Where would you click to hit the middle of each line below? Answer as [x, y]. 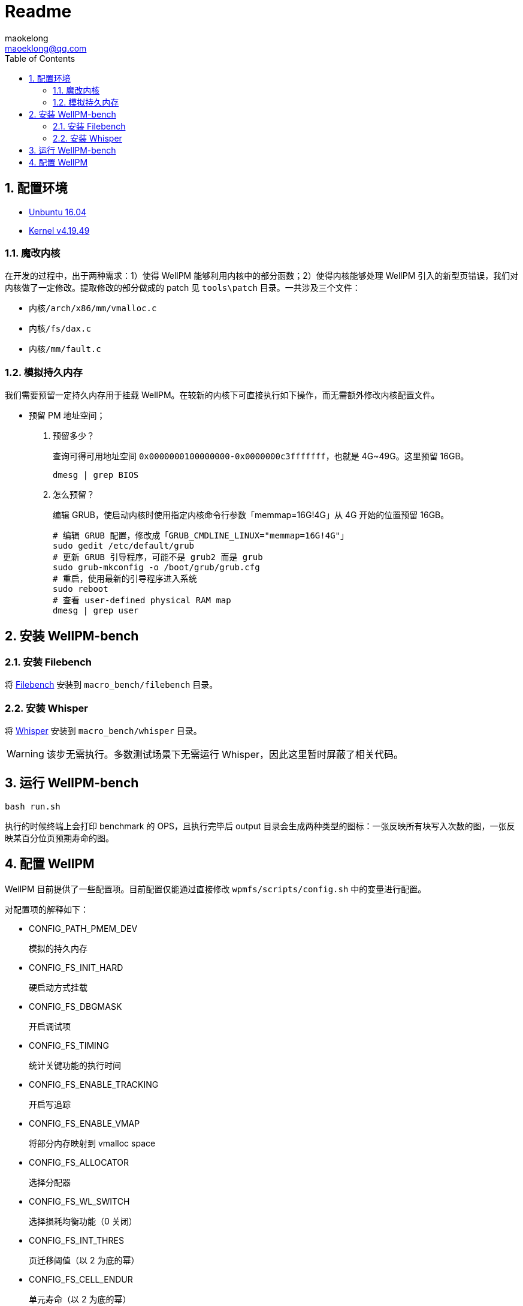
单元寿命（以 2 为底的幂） [80, 1299]
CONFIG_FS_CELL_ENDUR [81, 1279]
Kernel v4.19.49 [59, 230]
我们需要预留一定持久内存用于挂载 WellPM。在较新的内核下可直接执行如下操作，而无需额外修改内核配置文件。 [222, 395]
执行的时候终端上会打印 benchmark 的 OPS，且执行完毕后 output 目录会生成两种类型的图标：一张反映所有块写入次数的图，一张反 [260, 826]
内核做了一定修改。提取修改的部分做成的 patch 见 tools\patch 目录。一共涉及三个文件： [183, 288]
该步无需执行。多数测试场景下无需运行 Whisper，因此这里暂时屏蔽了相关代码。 [225, 755]
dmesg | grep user [96, 611]
